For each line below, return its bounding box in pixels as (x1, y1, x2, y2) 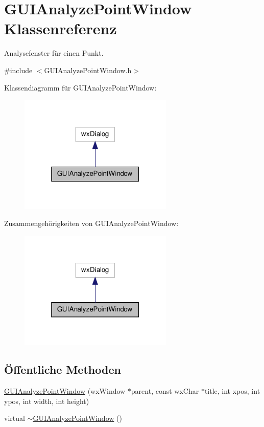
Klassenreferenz (4, 18, 117, 39)
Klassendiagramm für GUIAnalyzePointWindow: (4, 82, 157, 93)
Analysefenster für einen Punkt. (4, 48, 104, 58)
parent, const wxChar (131, 385, 199, 396)
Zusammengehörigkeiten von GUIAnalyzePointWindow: (4, 218, 179, 229)
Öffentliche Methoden (4, 362, 121, 377)
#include (4, 64, 33, 75)
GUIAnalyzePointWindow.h (44, 64, 132, 75)
